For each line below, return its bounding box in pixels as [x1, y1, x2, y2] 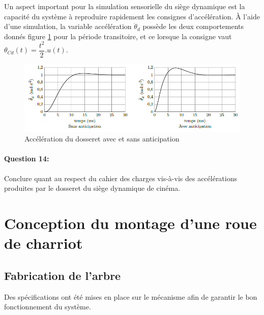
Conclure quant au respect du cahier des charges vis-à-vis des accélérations [4, 173, 238, 183]
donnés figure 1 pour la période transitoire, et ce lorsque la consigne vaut [4, 31, 232, 41]
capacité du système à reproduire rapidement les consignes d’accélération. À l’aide [4, 11, 260, 21]
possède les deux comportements [142, 21, 244, 32]
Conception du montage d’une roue [4, 212, 257, 233]
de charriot [4, 233, 83, 253]
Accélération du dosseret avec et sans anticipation [24, 133, 180, 144]
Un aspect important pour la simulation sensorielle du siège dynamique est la [4, 1, 245, 11]
